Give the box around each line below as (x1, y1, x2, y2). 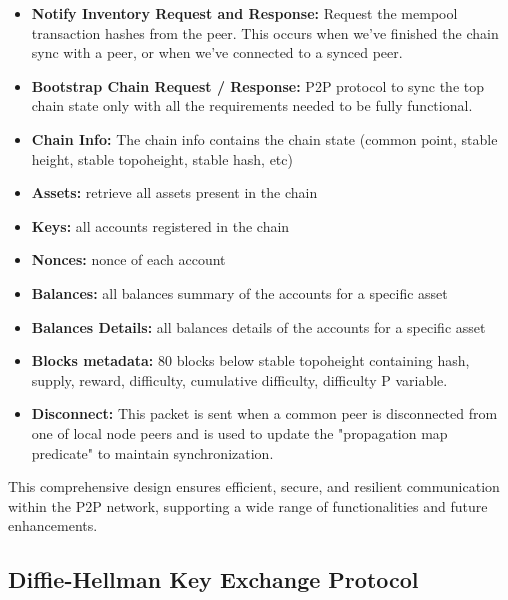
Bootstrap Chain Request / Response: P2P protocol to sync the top (31, 75, 484, 96)
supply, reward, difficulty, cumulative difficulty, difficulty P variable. (31, 369, 448, 390)
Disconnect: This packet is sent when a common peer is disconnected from (31, 403, 498, 424)
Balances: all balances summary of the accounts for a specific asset (31, 282, 448, 303)
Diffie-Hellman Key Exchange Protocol (8, 564, 419, 595)
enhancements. (8, 515, 98, 536)
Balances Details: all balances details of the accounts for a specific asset (31, 316, 486, 337)
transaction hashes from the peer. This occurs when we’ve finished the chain (31, 22, 499, 43)
